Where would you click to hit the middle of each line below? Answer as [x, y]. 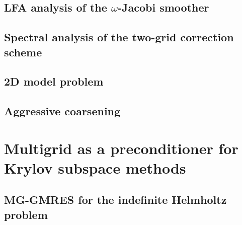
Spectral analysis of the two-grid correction [119, 37]
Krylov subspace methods [95, 167]
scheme [23, 52]
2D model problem [54, 81]
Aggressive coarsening [62, 111]
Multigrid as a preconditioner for [121, 148]
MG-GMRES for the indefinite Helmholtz [115, 200]
